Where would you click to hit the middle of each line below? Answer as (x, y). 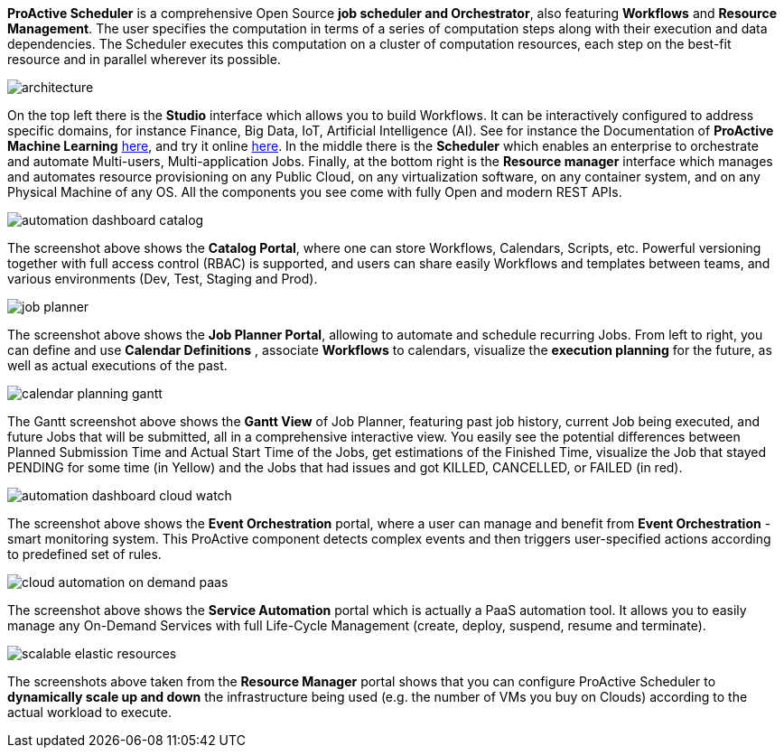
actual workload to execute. (89, 712)
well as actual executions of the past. (117, 365)
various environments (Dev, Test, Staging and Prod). (163, 279)
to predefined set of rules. (84, 554)
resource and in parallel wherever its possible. (144, 59)
